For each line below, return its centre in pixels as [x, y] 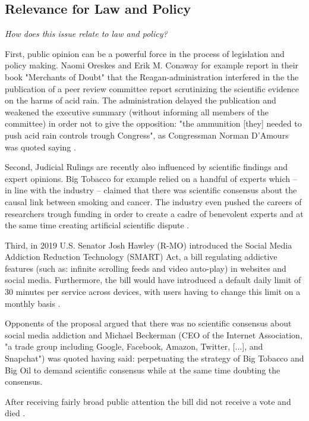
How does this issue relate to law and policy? [86, 34]
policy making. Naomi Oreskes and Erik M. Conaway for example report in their [152, 65]
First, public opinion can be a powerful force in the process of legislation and [145, 53]
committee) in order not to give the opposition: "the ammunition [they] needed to [153, 123]
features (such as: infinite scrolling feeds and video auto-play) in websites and [146, 268]
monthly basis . [33, 303]
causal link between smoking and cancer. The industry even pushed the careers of [153, 201]
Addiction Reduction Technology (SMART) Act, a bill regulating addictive [141, 257]
